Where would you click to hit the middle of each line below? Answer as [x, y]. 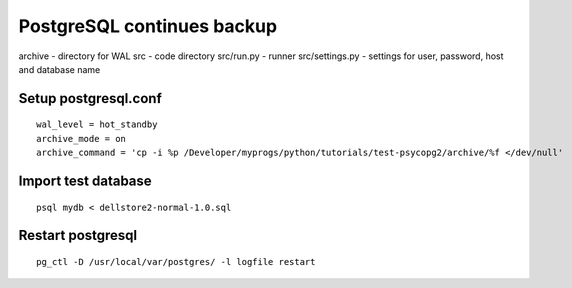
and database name [59, 69]
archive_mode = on [81, 138]
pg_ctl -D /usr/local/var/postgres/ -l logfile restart [176, 261]
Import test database [85, 180]
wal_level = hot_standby [97, 124]
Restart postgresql [78, 235]
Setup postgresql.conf [90, 98]
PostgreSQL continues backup [148, 26]
